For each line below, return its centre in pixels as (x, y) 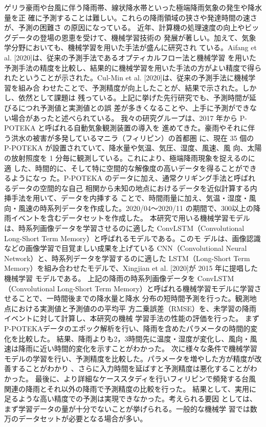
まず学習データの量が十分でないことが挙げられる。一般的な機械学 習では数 (131, 408)
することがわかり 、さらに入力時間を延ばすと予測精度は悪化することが (130, 368)
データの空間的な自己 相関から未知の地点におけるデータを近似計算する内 (134, 188)
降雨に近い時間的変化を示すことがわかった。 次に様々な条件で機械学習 (138, 348)
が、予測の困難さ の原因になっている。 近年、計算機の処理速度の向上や (125, 27)
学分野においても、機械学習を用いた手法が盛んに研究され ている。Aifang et (130, 47)
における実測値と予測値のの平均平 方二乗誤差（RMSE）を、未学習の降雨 (134, 308)
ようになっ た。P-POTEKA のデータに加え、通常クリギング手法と (122, 178)
